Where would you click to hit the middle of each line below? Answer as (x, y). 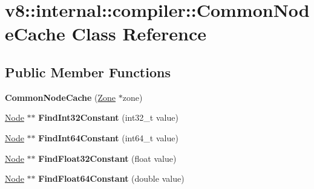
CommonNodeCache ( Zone (61, 97)
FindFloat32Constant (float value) (107, 158)
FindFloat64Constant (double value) (111, 178)
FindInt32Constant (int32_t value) (108, 117)
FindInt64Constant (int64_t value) (108, 137)
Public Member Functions (88, 72)
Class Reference (139, 34)
